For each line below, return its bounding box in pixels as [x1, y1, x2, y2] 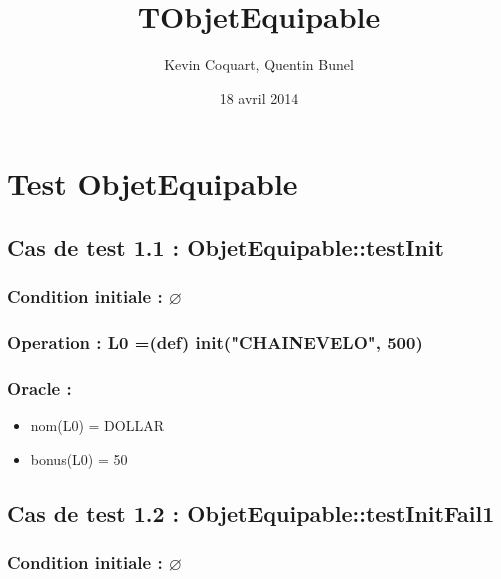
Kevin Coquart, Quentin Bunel [164, 54, 354, 75]
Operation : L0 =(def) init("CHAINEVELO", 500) [7, 330, 423, 355]
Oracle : [7, 375, 72, 400]
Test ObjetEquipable [7, 163, 298, 204]
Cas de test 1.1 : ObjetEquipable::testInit [7, 231, 444, 262]
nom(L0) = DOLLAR [30, 415, 164, 436]
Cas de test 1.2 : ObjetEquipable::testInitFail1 [7, 497, 495, 528]
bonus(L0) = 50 [30, 448, 128, 469]
